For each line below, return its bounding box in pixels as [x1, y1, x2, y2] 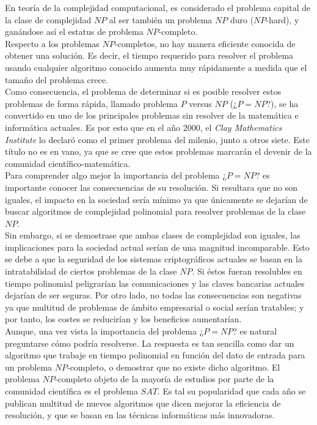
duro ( [230, 13, 254, 26]
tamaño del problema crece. [5, 73, 108, 86]
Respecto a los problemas [5, 37, 100, 50]
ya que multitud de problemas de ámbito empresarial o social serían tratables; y [5, 300, 304, 313]
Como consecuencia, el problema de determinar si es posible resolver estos [5, 85, 282, 98]
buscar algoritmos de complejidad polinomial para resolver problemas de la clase [5, 205, 306, 218]
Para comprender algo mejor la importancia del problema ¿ [5, 169, 227, 182]
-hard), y [266, 13, 299, 26]
